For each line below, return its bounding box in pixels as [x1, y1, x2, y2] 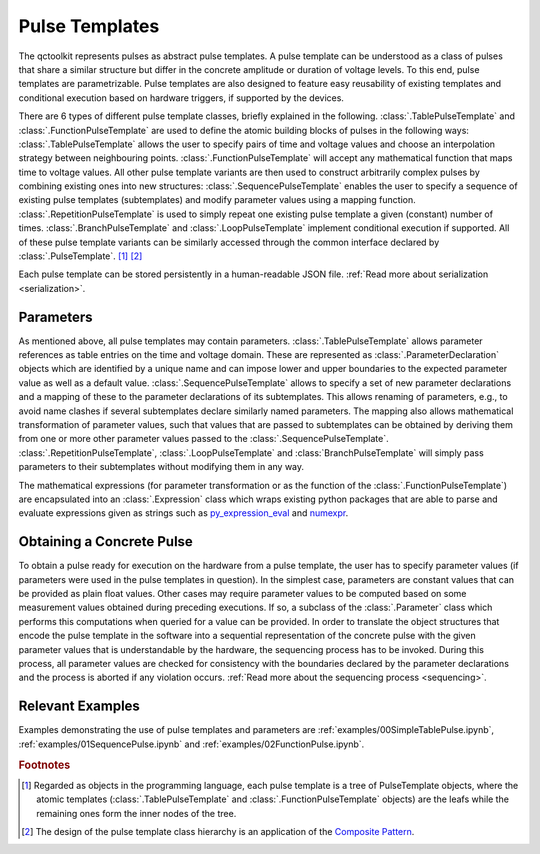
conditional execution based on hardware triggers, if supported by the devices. [18, 91, 345, 104]
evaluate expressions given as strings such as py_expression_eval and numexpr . [18, 507, 349, 519]
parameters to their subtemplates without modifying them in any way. [18, 461, 305, 473]
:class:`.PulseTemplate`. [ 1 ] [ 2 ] [18, 250, 143, 262]
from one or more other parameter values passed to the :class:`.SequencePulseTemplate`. [18, 433, 389, 445]
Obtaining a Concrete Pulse [18, 533, 194, 550]
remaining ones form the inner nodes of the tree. [36, 807, 237, 819]
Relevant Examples [18, 698, 140, 715]
